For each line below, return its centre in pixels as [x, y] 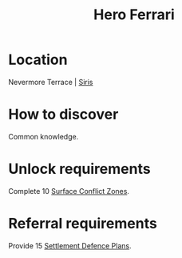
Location [38, 60]
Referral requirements [83, 224]
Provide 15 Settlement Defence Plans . [70, 245]
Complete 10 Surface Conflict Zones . [69, 191]
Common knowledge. [44, 136]
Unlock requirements [79, 169]
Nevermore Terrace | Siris [51, 82]
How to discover [63, 115]
